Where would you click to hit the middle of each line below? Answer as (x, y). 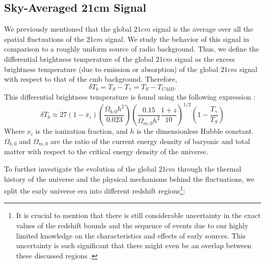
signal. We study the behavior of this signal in (177, 39)
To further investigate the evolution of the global (80, 168)
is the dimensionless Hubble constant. (195, 131)
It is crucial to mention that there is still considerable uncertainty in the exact (138, 215)
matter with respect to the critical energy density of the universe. (106, 151)
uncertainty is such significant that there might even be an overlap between (134, 245)
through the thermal (209, 168)
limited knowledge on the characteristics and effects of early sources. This (131, 235)
